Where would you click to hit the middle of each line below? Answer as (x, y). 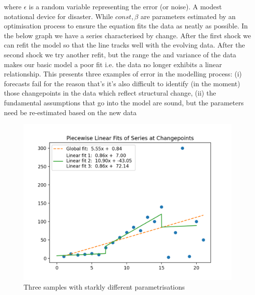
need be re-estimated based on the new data (70, 112)
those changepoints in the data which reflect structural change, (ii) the (110, 93)
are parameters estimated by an (188, 16)
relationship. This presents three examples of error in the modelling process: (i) (123, 74)
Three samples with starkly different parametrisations (104, 286)
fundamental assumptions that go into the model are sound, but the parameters (124, 102)
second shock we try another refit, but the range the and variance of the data (120, 54)
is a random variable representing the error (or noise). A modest (125, 6)
